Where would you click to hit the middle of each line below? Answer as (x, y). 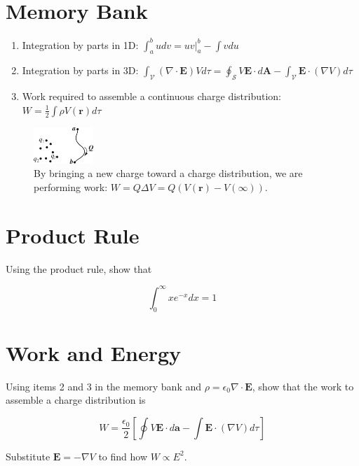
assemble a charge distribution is (76, 400)
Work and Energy (94, 352)
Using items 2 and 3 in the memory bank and (104, 386)
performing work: (71, 187)
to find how (123, 456)
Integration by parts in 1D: (80, 44)
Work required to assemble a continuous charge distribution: (151, 96)
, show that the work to (303, 386)
